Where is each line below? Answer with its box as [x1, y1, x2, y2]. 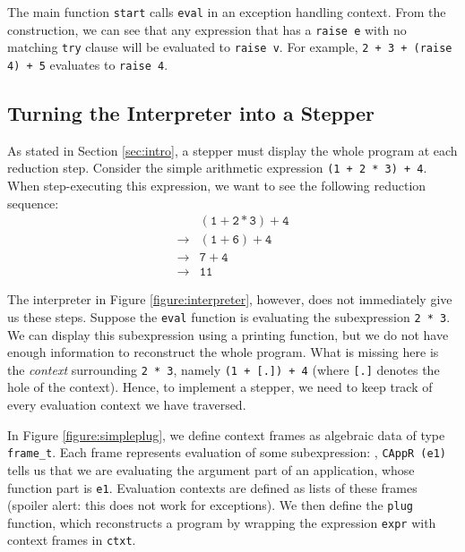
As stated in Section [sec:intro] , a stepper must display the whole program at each [7, 140, 458, 159]
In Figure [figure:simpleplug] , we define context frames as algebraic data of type [7, 425, 445, 444]
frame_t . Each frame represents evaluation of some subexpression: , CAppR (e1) [7, 443, 447, 462]
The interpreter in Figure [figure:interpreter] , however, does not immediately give [7, 290, 452, 309]
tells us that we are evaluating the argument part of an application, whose [7, 460, 415, 479]
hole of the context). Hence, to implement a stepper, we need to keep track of [7, 378, 433, 396]
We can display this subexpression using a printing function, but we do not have [7, 325, 449, 344]
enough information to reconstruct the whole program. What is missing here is [7, 343, 439, 361]
